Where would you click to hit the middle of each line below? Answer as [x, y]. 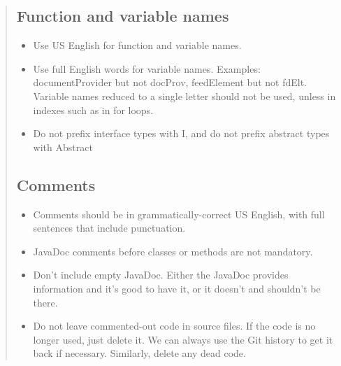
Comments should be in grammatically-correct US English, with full [179, 214]
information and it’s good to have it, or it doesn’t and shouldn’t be [177, 288]
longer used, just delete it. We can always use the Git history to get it [183, 339]
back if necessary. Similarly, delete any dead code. [139, 353]
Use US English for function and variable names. [137, 45]
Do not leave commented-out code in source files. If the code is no [174, 326]
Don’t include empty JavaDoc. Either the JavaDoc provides [161, 275]
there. [45, 302]
